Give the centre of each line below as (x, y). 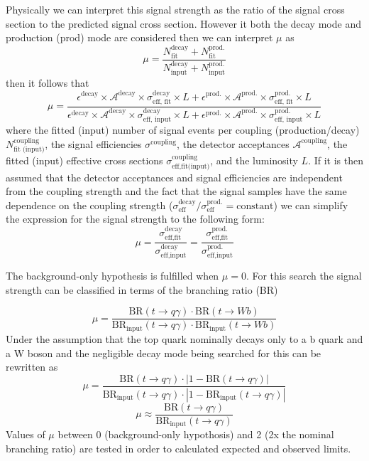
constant (255, 206)
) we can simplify (311, 205)
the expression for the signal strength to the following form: (135, 219)
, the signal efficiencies (93, 143)
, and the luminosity (254, 160)
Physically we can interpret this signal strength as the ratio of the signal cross (175, 9)
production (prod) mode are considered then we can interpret (139, 37)
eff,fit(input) (191, 166)
